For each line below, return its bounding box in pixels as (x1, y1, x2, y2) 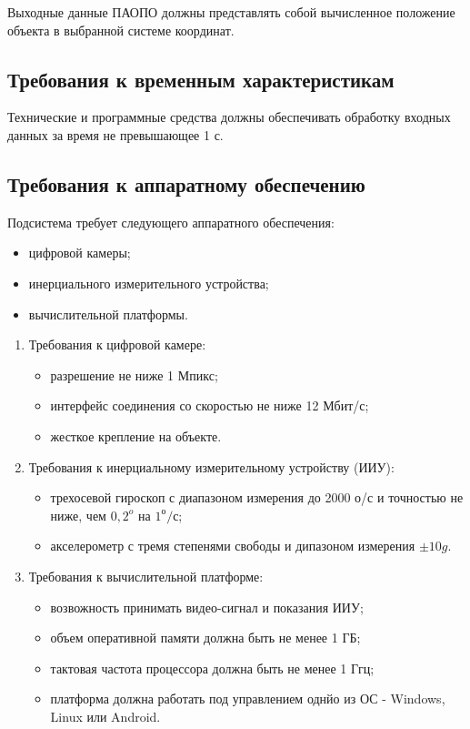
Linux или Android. (50, 706, 161, 725)
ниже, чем (50, 505, 106, 524)
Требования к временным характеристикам (7, 65, 395, 93)
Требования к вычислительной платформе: (28, 566, 264, 585)
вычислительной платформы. (28, 304, 188, 323)
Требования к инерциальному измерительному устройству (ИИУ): (28, 457, 395, 476)
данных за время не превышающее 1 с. (7, 125, 224, 144)
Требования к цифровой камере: (28, 335, 206, 354)
